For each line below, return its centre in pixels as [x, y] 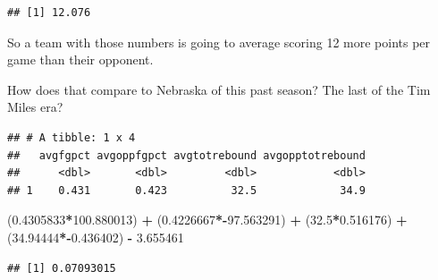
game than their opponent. [80, 59]
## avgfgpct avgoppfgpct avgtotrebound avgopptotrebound [186, 155]
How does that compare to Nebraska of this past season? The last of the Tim [219, 89]
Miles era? [35, 107]
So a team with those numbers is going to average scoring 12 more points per [219, 42]
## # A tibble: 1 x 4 [72, 137]
